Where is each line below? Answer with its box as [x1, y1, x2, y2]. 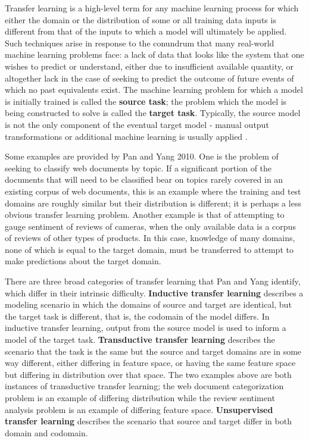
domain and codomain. [5, 426, 88, 439]
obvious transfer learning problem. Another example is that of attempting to [5, 208, 285, 221]
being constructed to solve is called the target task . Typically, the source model [5, 107, 301, 119]
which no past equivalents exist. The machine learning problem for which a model [5, 83, 303, 96]
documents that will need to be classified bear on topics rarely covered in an [5, 173, 283, 186]
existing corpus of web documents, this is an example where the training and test [5, 184, 301, 197]
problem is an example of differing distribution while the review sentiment [5, 392, 275, 404]
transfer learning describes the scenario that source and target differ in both [5, 415, 292, 427]
